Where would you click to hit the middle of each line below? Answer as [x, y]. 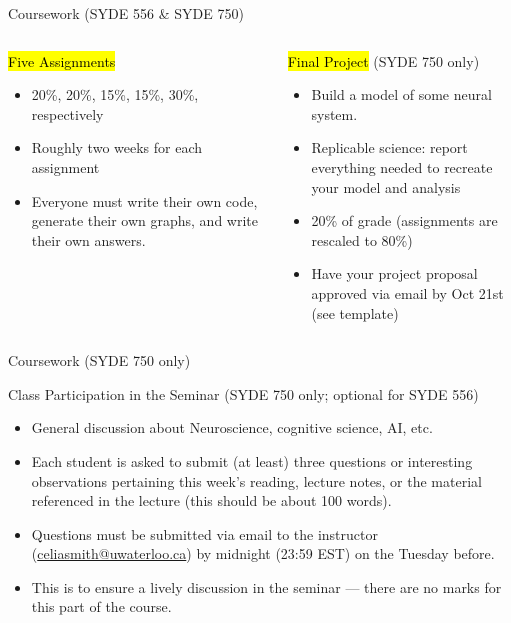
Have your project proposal [394, 273]
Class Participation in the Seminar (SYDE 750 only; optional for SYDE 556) [243, 393]
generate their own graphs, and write [144, 220]
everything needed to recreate [402, 166]
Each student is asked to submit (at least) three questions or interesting [252, 460]
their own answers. [88, 239]
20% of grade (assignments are [404, 220]
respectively [67, 113]
